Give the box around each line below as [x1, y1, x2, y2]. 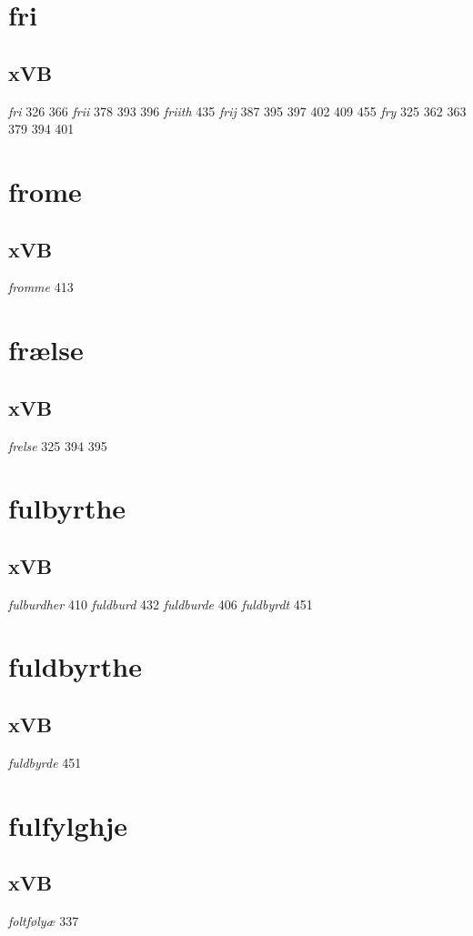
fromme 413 [8, 277, 74, 297]
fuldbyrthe [8, 648, 142, 685]
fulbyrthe [8, 489, 126, 527]
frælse [8, 331, 84, 368]
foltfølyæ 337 [8, 911, 79, 931]
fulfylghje [8, 806, 127, 843]
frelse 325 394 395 [8, 436, 107, 455]
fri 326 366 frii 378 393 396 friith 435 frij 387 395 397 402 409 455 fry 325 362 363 [8, 101, 467, 120]
